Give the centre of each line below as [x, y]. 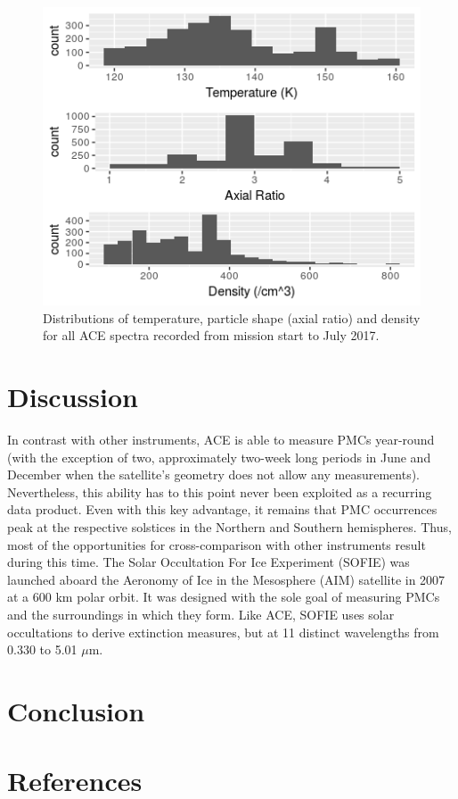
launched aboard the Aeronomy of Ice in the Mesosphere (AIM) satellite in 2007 [226, 579]
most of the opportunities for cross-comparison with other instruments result [217, 544]
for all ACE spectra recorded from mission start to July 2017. [211, 335]
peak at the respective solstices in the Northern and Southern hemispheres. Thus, [229, 526]
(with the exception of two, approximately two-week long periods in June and [219, 457]
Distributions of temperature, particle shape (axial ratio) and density [232, 317]
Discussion [73, 397]
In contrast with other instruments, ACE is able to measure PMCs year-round [221, 440]
